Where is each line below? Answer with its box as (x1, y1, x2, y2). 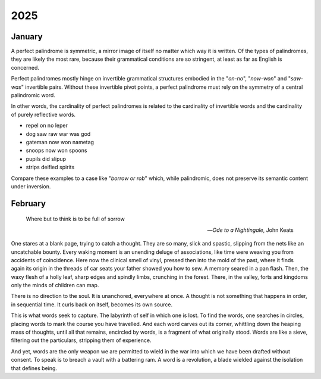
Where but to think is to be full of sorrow (26, 215, 125, 223)
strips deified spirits (26, 164, 75, 171)
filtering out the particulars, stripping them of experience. (11, 337, 152, 344)
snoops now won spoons (26, 147, 87, 154)
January (11, 32, 43, 42)
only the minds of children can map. (11, 282, 99, 289)
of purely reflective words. (11, 111, 76, 118)
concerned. (11, 64, 40, 71)
